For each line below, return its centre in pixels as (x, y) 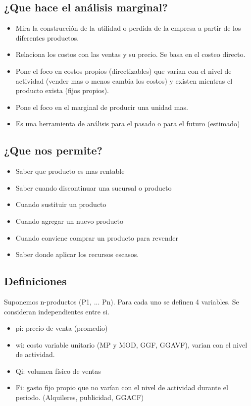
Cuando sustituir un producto (61, 204)
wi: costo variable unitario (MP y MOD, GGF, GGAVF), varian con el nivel (131, 344)
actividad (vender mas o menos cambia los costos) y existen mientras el (124, 80)
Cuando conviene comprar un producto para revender (97, 237)
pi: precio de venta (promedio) (62, 328)
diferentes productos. (47, 37)
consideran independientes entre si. (57, 311)
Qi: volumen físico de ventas (58, 371)
